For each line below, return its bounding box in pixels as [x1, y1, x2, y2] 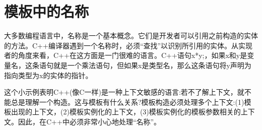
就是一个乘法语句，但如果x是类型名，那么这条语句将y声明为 [53, 59, 251, 70]
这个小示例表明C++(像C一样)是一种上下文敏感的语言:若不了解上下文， [4, 87, 237, 97]
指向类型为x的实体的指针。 [4, 70, 93, 80]
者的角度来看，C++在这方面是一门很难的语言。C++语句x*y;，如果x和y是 [4, 50, 247, 60]
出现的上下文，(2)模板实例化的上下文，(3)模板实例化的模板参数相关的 [11, 106, 241, 117]
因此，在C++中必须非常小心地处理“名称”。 [18, 116, 161, 126]
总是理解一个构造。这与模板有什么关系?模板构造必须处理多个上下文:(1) [11, 96, 244, 107]
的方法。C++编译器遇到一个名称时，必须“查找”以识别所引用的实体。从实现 [4, 40, 253, 50]
